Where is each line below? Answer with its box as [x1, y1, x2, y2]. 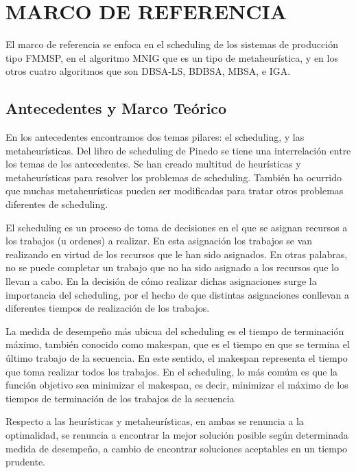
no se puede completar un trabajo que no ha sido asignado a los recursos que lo [5, 260, 339, 275]
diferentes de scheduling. [5, 197, 108, 211]
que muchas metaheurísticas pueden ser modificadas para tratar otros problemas [5, 183, 344, 198]
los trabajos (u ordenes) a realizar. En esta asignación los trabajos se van [5, 233, 313, 248]
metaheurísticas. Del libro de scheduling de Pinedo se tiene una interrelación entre [5, 143, 351, 157]
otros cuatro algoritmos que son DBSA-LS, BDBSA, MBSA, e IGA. [5, 64, 291, 78]
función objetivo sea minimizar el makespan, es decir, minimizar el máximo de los [5, 378, 348, 392]
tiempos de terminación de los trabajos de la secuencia [5, 391, 235, 405]
